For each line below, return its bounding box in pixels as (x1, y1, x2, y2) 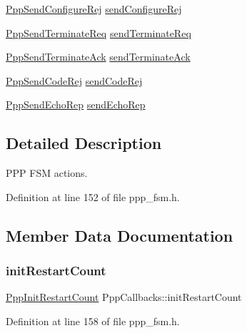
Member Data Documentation (6, 224, 233, 246)
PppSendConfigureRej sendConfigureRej (6, 1, 182, 16)
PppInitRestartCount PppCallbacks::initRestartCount (6, 290, 242, 304)
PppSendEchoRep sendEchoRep (6, 97, 146, 112)
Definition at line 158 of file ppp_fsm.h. (6, 313, 180, 328)
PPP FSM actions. (6, 165, 88, 180)
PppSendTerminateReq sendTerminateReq (6, 25, 191, 40)
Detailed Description (6, 132, 162, 154)
